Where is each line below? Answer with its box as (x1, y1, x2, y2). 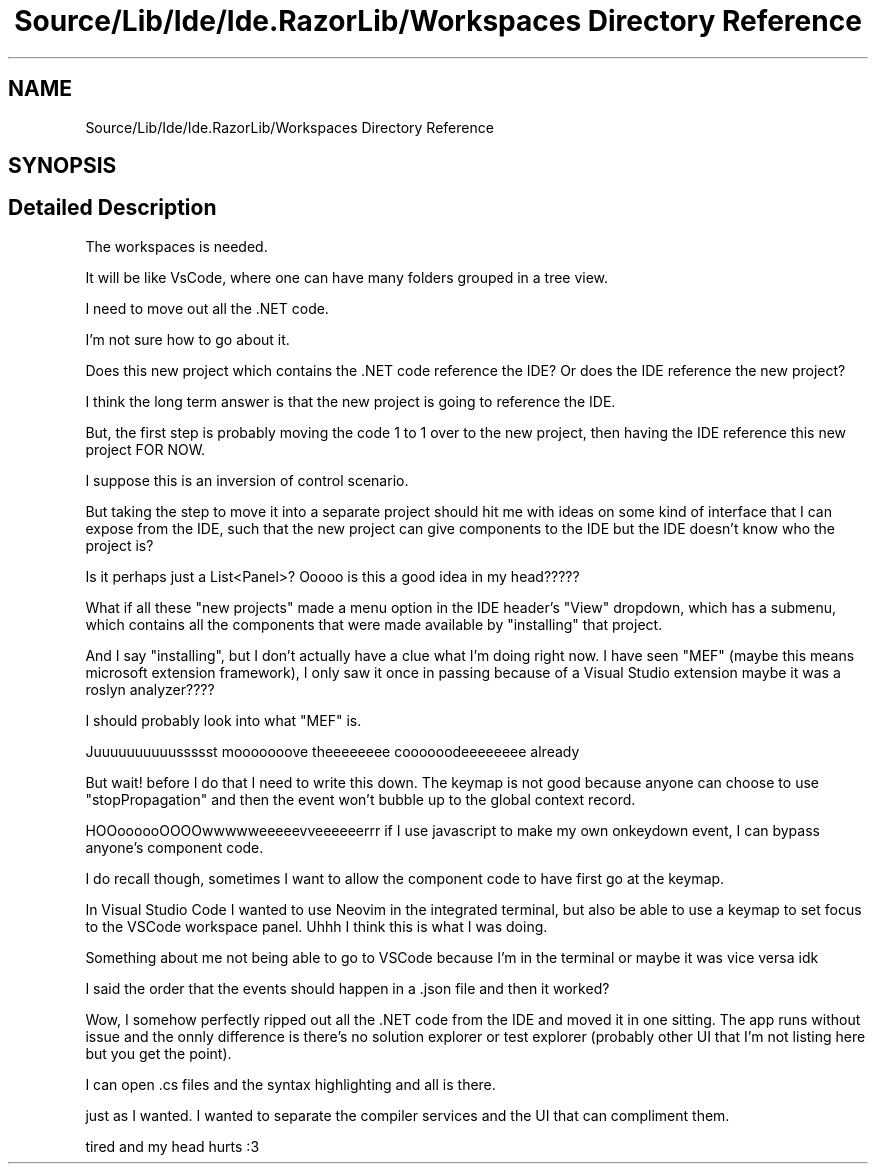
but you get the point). (85, 1044, 232, 1062)
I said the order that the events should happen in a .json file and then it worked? (85, 979, 610, 997)
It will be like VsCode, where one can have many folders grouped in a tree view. (85, 268, 609, 286)
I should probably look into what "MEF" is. (85, 711, 362, 729)
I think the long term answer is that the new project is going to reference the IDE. (85, 392, 616, 410)
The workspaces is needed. (85, 237, 268, 255)
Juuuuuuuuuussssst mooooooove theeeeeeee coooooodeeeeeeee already (85, 742, 580, 760)
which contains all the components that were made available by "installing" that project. (85, 615, 663, 633)
